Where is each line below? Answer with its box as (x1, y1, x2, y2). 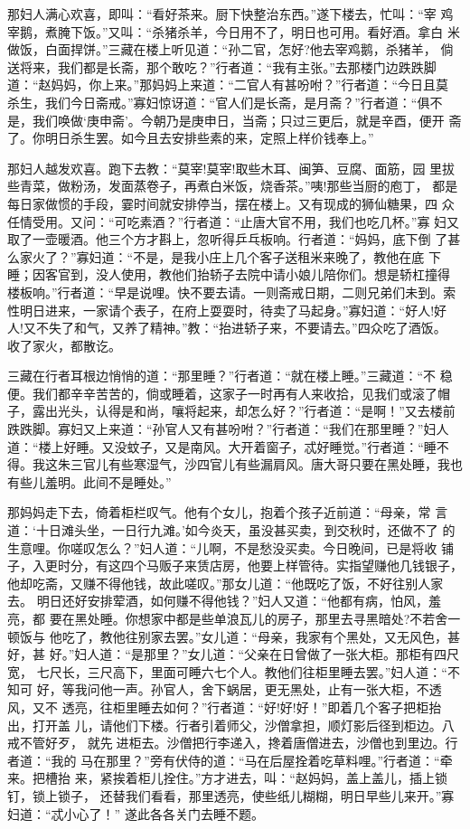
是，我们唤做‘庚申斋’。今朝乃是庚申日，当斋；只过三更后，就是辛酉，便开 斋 (7, 110, 462, 129)
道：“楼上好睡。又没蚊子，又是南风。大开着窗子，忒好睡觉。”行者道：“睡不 (7, 437, 449, 456)
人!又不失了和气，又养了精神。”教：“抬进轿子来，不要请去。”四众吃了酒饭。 (7, 318, 446, 337)
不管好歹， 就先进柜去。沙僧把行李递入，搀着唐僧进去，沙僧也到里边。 (19, 733, 446, 752)
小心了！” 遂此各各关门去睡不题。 (63, 804, 264, 823)
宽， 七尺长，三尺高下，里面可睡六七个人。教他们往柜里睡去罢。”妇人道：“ (7, 662, 447, 681)
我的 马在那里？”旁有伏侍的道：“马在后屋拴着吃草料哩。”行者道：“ (51, 750, 440, 769)
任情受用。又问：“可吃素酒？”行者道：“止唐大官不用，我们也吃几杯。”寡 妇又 (7, 212, 460, 231)
